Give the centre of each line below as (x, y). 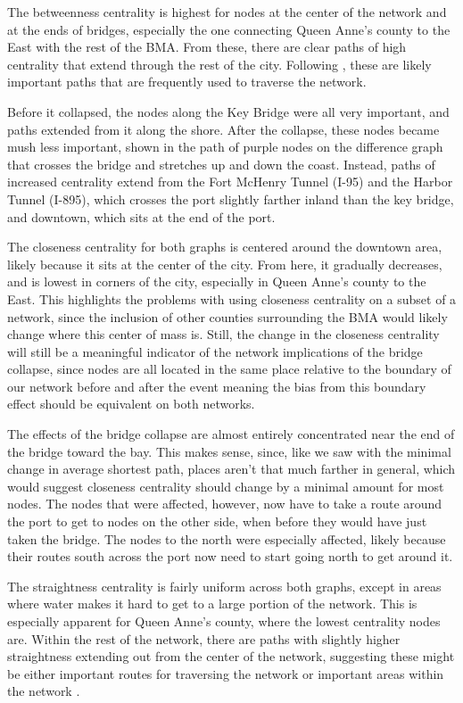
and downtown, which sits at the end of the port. (141, 216)
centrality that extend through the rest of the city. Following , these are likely (219, 64)
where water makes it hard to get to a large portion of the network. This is (212, 604)
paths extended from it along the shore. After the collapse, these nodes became (223, 129)
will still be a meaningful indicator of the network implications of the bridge (215, 351)
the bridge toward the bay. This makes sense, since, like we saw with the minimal (229, 451)
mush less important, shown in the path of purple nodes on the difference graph (225, 147)
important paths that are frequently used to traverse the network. (187, 82)
